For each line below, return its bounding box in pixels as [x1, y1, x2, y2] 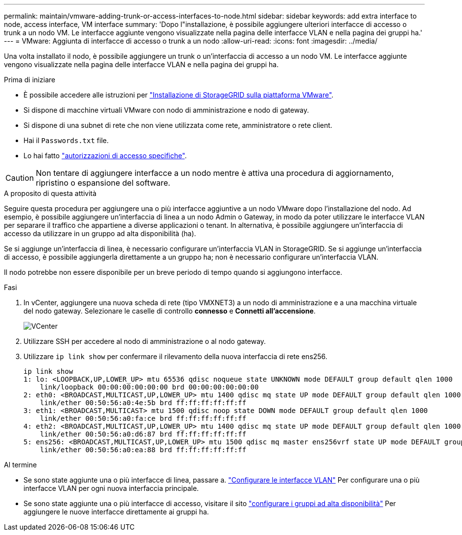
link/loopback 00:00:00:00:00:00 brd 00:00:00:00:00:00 [40, 383, 259, 391]
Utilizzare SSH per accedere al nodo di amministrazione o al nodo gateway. [23, 337, 266, 345]
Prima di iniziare [4, 75, 55, 84]
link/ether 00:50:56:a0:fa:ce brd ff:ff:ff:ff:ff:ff [40, 414, 247, 422]
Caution [5, 173, 34, 183]
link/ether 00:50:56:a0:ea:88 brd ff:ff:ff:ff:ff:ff [40, 446, 247, 454]
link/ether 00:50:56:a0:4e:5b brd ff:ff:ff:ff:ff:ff [40, 399, 247, 407]
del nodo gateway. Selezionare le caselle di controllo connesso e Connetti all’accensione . [23, 307, 316, 315]
